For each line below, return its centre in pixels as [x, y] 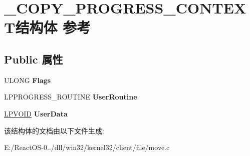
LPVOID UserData [36, 113]
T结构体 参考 [48, 27]
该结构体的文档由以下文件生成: [54, 130]
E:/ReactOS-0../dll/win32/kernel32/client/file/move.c [87, 147]
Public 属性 [34, 59]
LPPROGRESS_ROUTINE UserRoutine [71, 97]
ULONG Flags [28, 80]
